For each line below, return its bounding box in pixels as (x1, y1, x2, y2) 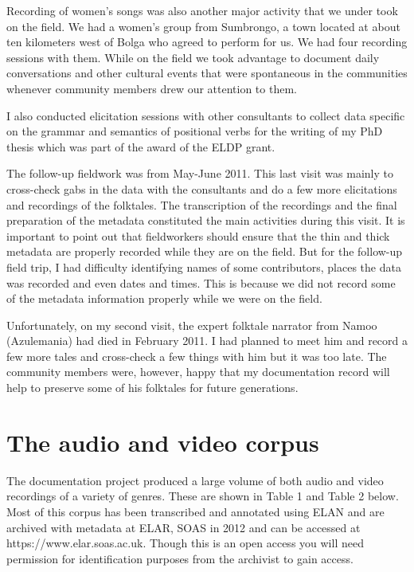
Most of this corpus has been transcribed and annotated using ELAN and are (6, 503, 385, 519)
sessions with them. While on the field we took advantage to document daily (6, 49, 380, 65)
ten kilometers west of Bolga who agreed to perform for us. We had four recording (6, 33, 408, 50)
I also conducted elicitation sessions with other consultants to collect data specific (6, 107, 405, 123)
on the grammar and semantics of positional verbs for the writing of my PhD (6, 123, 383, 139)
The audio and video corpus (6, 425, 319, 458)
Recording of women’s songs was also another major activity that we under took (6, 2, 398, 18)
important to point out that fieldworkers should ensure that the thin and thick (6, 227, 390, 244)
